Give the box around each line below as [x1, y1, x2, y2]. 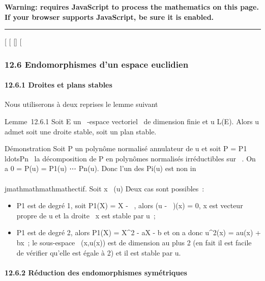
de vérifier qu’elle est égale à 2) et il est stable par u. [16, 247, 181, 258]
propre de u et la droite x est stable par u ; [16, 210, 156, 220]
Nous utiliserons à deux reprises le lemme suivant [5, 99, 158, 109]
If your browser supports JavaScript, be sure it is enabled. [5, 11, 214, 22]
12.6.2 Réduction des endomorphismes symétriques [5, 267, 187, 277]
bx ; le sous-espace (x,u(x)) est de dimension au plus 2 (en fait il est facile [16, 237, 252, 247]
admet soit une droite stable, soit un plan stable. [5, 126, 157, 136]
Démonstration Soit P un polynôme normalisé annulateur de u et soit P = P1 [5, 143, 247, 154]
